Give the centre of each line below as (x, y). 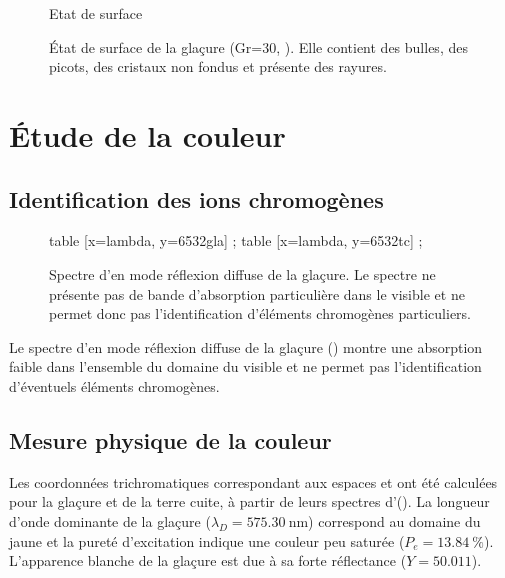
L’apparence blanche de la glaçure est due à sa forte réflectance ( (208, 560)
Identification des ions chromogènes (196, 198)
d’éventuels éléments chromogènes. (114, 385)
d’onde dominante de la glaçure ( (110, 520)
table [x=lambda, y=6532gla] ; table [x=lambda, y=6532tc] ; (236, 240)
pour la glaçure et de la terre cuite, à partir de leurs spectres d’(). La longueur (249, 501)
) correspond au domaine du (394, 520)
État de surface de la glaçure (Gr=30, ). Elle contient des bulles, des (258, 46)
